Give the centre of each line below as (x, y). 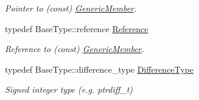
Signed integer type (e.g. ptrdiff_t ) (69, 89)
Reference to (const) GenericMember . (75, 49)
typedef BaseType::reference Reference (77, 28)
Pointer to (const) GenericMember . (71, 8)
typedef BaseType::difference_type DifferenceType (100, 69)
